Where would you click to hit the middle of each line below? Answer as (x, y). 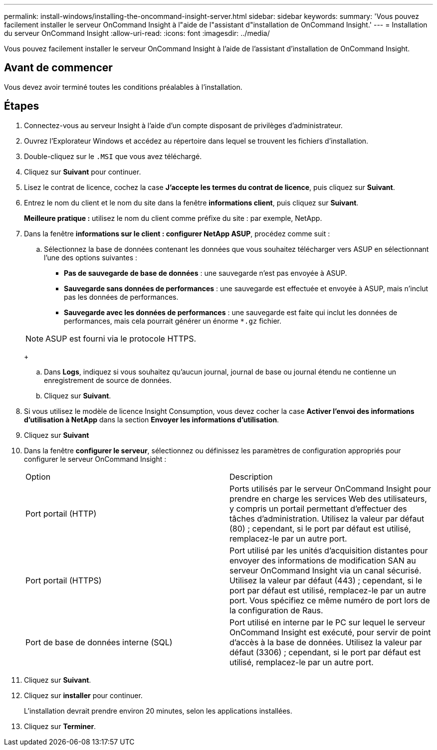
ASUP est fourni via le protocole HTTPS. (121, 338)
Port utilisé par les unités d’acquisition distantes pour (329, 550)
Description (251, 476)
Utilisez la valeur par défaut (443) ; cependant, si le (326, 580)
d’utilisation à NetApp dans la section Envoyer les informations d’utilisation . (152, 419)
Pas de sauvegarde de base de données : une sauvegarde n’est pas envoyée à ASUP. (206, 273)
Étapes (22, 106)
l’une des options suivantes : (91, 257)
